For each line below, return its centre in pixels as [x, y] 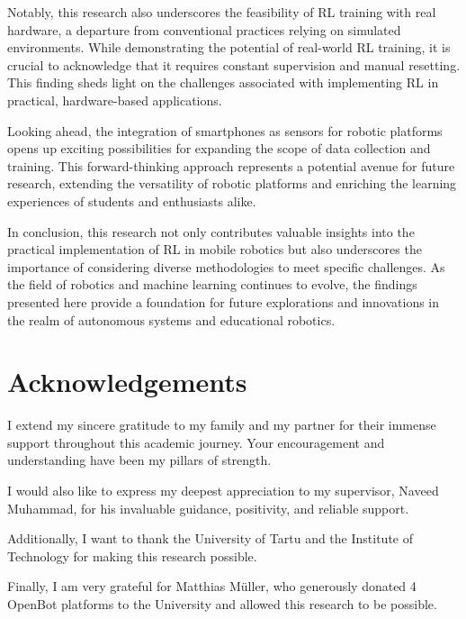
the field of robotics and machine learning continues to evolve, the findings [212, 284]
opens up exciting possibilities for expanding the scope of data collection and [219, 148]
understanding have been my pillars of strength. [139, 460]
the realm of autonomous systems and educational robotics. [171, 319]
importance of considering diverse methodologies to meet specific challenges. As [226, 266]
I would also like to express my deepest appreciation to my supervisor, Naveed [223, 490]
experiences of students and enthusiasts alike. [132, 200]
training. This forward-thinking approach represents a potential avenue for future [231, 165]
